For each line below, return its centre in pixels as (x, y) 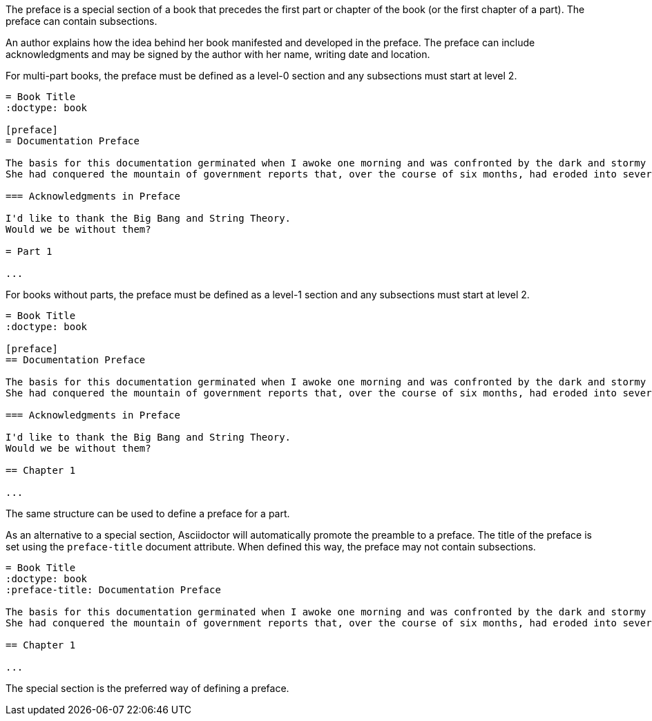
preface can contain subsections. (81, 21)
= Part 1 (29, 251)
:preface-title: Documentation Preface (113, 590)
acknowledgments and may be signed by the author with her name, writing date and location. (218, 54)
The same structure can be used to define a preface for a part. (148, 513)
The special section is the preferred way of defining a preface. (147, 688)
